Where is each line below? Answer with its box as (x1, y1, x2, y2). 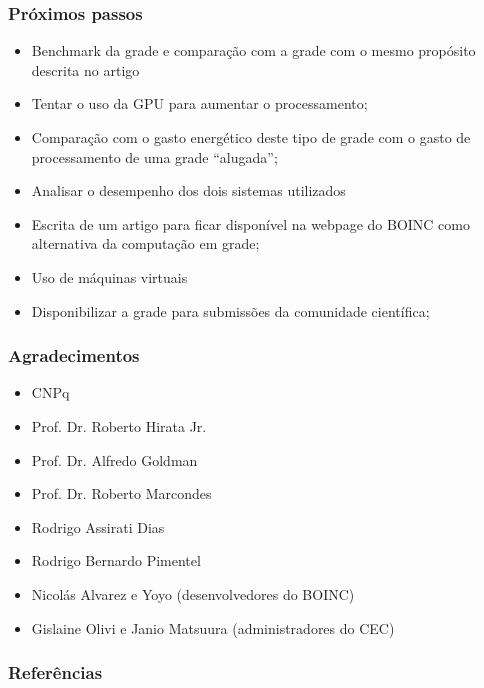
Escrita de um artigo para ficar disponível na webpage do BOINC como (31, 213, 470, 234)
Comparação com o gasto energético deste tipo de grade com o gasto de (31, 127, 471, 147)
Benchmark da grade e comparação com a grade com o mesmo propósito (31, 40, 476, 61)
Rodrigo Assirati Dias (31, 516, 165, 537)
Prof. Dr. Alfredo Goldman (31, 449, 198, 470)
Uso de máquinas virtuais (31, 266, 188, 287)
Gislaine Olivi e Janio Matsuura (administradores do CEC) (31, 617, 395, 638)
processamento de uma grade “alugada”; (31, 146, 278, 167)
